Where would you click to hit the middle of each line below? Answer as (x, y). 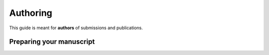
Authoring (31, 13)
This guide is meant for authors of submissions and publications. (76, 28)
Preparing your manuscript (52, 42)
